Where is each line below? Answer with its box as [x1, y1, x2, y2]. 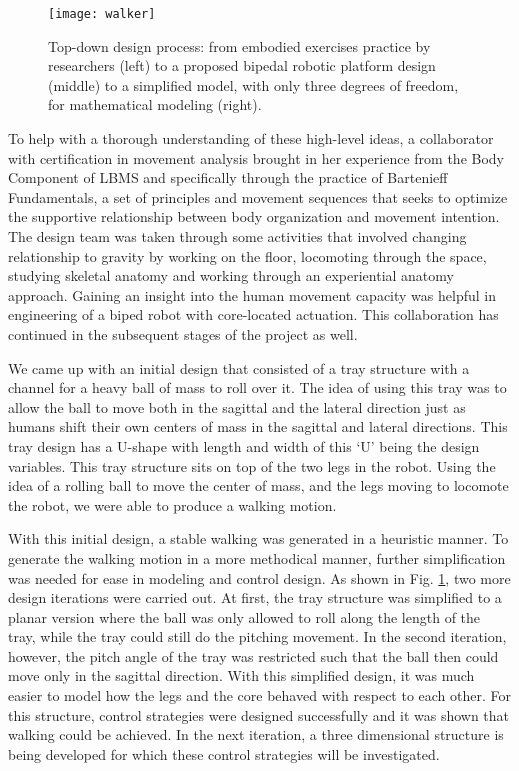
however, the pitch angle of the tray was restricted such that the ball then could [8, 645, 499, 666]
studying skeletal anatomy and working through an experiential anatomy [8, 265, 454, 286]
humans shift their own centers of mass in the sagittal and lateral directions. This [8, 416, 508, 437]
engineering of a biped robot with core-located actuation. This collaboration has [8, 304, 499, 325]
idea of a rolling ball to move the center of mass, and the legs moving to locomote [8, 475, 509, 496]
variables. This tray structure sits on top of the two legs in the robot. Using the [8, 455, 496, 476]
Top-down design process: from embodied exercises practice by [48, 35, 431, 56]
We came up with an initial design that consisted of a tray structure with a [8, 357, 470, 378]
